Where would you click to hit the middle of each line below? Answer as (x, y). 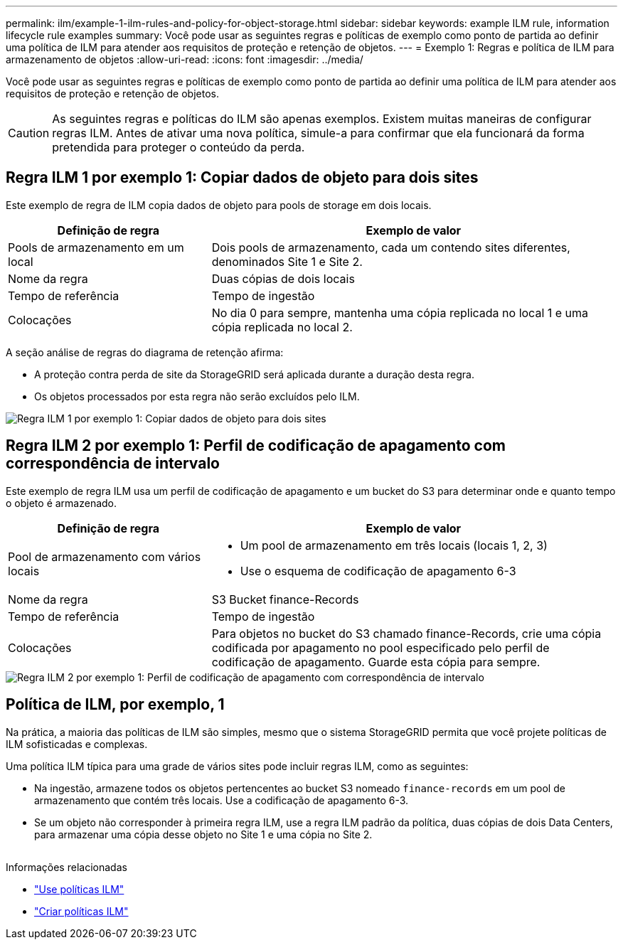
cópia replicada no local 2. (282, 327)
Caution (29, 133)
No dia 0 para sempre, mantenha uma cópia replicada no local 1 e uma (400, 313)
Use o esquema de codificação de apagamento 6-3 (378, 571)
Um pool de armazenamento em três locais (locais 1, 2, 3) (394, 545)
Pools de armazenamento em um (96, 247)
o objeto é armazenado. (62, 503)
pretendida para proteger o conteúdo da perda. (179, 147)
